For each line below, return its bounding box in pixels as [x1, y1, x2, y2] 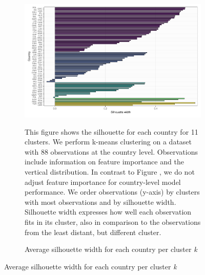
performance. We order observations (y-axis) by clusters [25, 186, 200, 197]
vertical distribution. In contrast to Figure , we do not [25, 166, 195, 177]
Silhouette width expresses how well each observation [25, 206, 192, 217]
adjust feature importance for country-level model [25, 176, 181, 187]
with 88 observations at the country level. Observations [25, 146, 198, 157]
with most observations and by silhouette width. [25, 196, 176, 207]
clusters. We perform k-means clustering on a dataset [25, 136, 192, 147]
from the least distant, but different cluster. [25, 226, 161, 237]
